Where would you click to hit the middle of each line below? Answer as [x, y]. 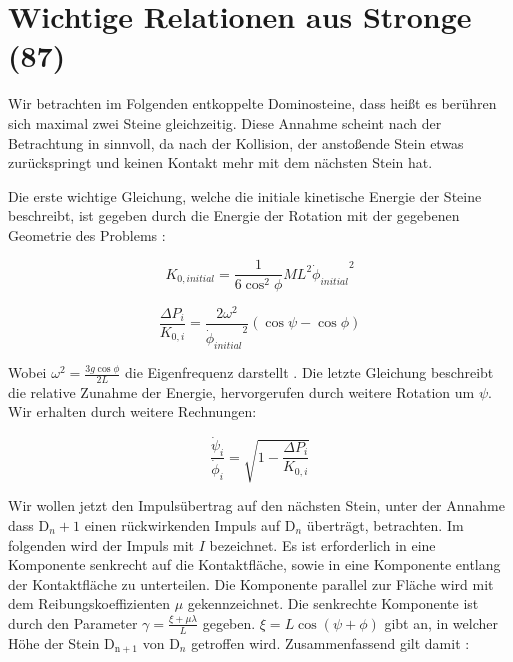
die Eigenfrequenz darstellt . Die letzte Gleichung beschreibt [309, 372]
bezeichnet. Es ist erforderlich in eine [322, 544]
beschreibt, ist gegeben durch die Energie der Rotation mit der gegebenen [234, 215]
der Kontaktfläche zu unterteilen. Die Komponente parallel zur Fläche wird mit [251, 583]
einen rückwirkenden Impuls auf [182, 525]
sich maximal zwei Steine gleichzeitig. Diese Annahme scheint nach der [225, 122]
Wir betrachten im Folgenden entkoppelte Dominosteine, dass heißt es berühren [252, 103]
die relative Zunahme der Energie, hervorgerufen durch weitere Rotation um [241, 391]
